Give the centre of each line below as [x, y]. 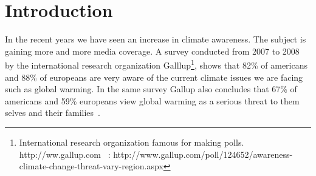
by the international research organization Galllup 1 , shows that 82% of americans [156, 64]
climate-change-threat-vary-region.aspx [91, 166]
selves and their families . [53, 113]
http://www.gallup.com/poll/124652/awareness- [203, 154]
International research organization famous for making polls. [132, 142]
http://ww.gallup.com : [65, 154]
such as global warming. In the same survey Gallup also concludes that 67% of [151, 89]
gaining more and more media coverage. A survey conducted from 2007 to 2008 [152, 51]
